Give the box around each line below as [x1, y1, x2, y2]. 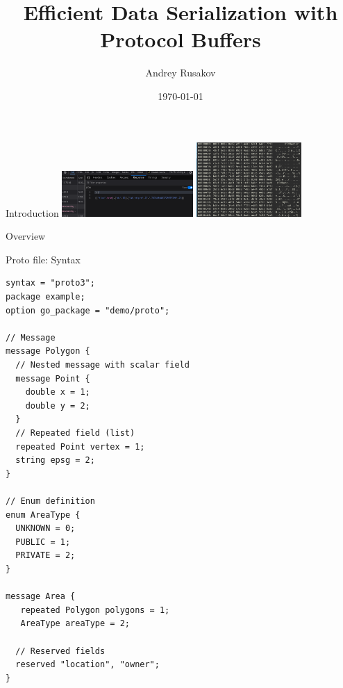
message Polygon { [6, 346, 90, 357]
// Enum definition [6, 495, 95, 506]
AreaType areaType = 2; [20, 619, 130, 629]
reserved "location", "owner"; [15, 660, 160, 670]
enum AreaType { [6, 509, 81, 520]
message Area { [6, 591, 76, 602]
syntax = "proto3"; [6, 278, 95, 288]
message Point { [15, 373, 90, 384]
